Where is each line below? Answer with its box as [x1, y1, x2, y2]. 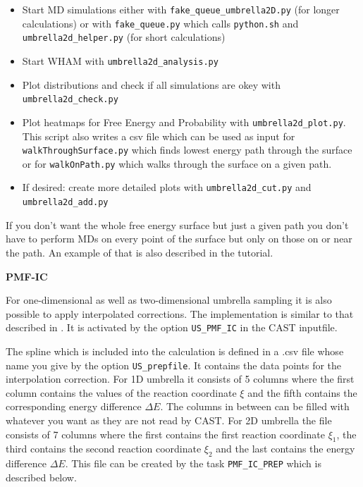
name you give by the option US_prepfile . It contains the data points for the [6, 357, 342, 372]
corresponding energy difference [6, 399, 142, 414]
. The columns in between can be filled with [160, 399, 350, 414]
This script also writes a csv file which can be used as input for [22, 128, 295, 143]
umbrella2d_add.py [22, 197, 109, 208]
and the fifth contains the [247, 385, 357, 400]
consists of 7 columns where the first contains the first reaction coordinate [6, 426, 325, 441]
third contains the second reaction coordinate [6, 441, 202, 456]
